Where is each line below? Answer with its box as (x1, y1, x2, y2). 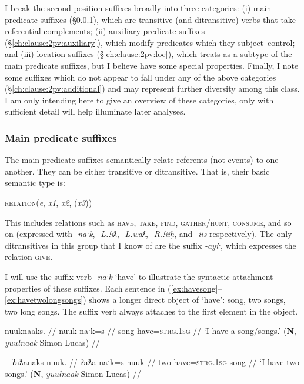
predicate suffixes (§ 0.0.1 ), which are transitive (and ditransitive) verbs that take (5, 13, 296, 25)
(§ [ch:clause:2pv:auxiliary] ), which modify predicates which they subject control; (5, 36, 295, 48)
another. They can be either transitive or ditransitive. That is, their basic (5, 165, 270, 177)
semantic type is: (5, 176, 65, 189)
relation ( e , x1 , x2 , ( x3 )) (5, 196, 92, 208)
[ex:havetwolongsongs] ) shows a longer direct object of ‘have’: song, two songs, (5, 293, 286, 306)
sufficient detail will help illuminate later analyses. (5, 105, 186, 118)
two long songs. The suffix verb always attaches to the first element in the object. (5, 305, 298, 317)
